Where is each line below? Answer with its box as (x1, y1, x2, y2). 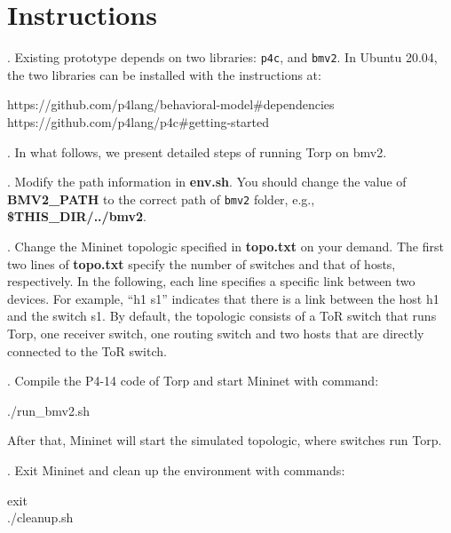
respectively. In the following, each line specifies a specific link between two (7, 272, 415, 290)
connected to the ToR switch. (7, 341, 167, 360)
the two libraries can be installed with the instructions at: (7, 65, 321, 84)
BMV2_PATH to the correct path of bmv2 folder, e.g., (7, 189, 315, 208)
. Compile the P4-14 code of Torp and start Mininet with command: (7, 371, 379, 390)
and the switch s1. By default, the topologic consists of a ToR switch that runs (7, 306, 437, 325)
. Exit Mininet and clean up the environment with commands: (7, 460, 345, 479)
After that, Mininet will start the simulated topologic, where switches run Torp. (7, 431, 442, 449)
